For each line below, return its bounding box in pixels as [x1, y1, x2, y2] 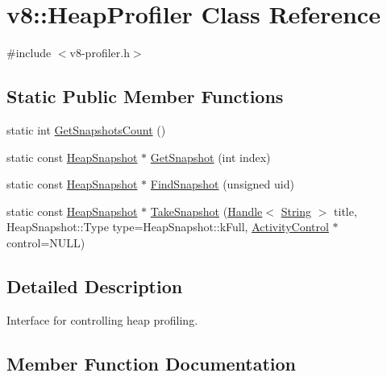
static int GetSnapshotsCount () [6, 121, 166, 138]
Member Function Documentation [6, 350, 297, 375]
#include [6, 44, 52, 61]
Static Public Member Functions [6, 84, 284, 109]
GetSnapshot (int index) [150, 148, 271, 165]
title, [334, 202, 357, 219]
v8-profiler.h [69, 44, 130, 61]
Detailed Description [6, 273, 183, 298]
